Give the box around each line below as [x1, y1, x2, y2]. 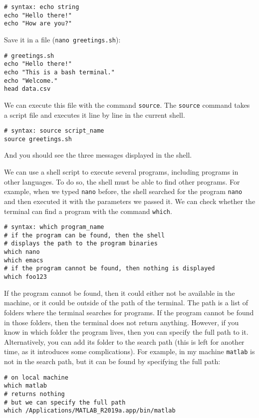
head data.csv [4, 85, 51, 93]
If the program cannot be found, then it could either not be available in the [4, 287, 235, 298]
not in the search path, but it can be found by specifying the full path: [4, 356, 221, 366]
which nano [4, 248, 40, 256]
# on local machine [4, 374, 68, 381]
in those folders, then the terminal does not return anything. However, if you [4, 317, 239, 327]
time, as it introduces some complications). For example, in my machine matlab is [4, 346, 255, 357]
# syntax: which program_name [4, 223, 104, 231]
